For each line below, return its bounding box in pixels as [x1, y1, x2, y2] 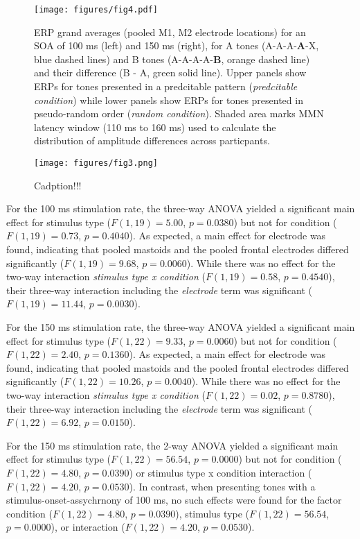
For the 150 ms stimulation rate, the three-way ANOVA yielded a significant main [6, 320, 355, 334]
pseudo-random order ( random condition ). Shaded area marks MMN [34, 106, 324, 121]
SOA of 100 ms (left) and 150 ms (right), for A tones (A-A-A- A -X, [34, 38, 319, 53]
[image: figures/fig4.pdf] [34, 5, 158, 15]
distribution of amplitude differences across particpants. [34, 133, 270, 148]
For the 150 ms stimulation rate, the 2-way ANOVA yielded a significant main [6, 438, 339, 452]
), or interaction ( [51, 520, 125, 534]
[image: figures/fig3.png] [34, 158, 158, 168]
